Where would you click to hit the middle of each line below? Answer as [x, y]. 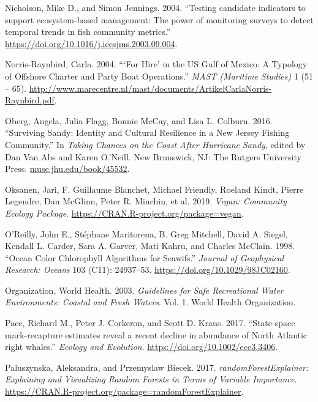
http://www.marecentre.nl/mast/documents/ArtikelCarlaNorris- [150, 88]
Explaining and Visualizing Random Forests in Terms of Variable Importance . [151, 379]
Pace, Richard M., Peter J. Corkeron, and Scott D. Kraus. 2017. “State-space [150, 323]
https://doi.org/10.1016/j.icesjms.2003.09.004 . [91, 43]
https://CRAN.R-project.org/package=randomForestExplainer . [124, 391]
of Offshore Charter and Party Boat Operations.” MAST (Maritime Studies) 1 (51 [159, 76]
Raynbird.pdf [30, 100]
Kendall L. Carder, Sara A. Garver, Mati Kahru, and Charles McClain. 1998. [150, 246]
